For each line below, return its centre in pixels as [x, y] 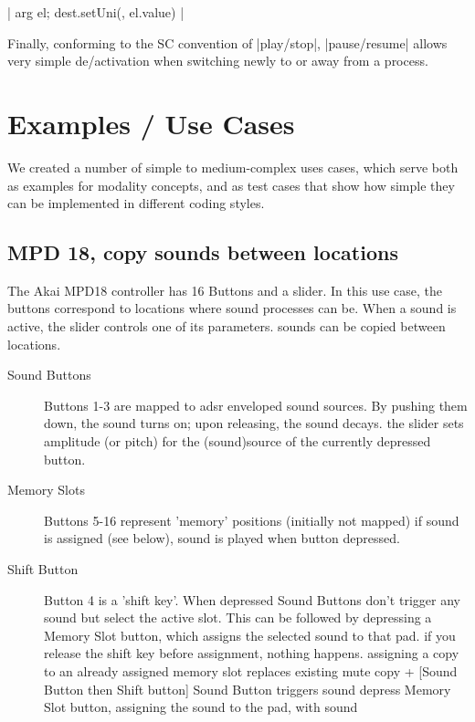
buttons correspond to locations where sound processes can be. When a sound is [232, 308]
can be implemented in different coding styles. [136, 203]
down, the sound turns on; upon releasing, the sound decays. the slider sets [254, 423]
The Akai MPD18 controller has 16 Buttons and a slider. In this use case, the [225, 290]
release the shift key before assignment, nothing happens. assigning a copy [252, 653]
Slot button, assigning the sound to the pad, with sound [201, 707]
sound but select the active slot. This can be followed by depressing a [238, 617]
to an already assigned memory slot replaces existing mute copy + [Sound [251, 670]
